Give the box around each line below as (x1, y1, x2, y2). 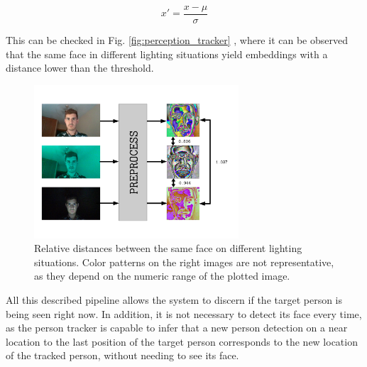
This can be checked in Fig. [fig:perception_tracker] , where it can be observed (6, 33, 348, 48)
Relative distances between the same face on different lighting (34, 241, 302, 256)
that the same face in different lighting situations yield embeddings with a (6, 46, 328, 61)
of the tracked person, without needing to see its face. (6, 348, 239, 363)
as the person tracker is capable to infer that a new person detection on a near (6, 320, 348, 335)
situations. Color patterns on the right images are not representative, (34, 254, 334, 269)
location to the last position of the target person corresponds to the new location (6, 334, 358, 349)
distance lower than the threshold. (6, 60, 154, 75)
